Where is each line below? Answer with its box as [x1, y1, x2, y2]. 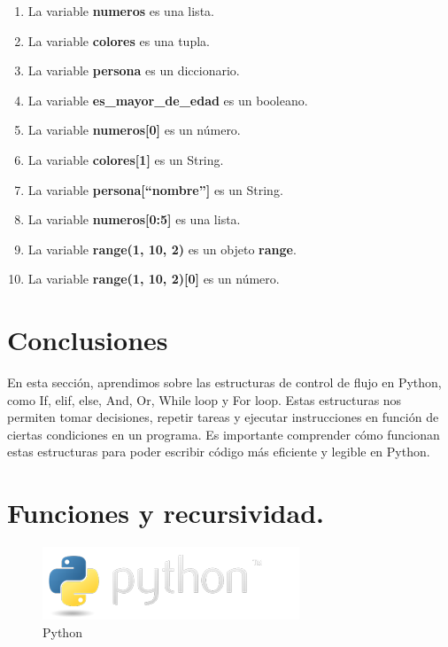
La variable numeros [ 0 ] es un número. [27, 121, 241, 139]
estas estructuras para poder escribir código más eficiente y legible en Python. [7, 442, 430, 461]
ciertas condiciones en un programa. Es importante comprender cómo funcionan [7, 425, 440, 443]
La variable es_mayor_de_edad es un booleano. [27, 90, 308, 109]
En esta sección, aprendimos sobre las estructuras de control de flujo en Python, [7, 373, 442, 392]
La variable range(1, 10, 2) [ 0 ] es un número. [27, 269, 280, 288]
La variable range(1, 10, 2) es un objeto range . [27, 239, 297, 258]
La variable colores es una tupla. [27, 31, 210, 50]
